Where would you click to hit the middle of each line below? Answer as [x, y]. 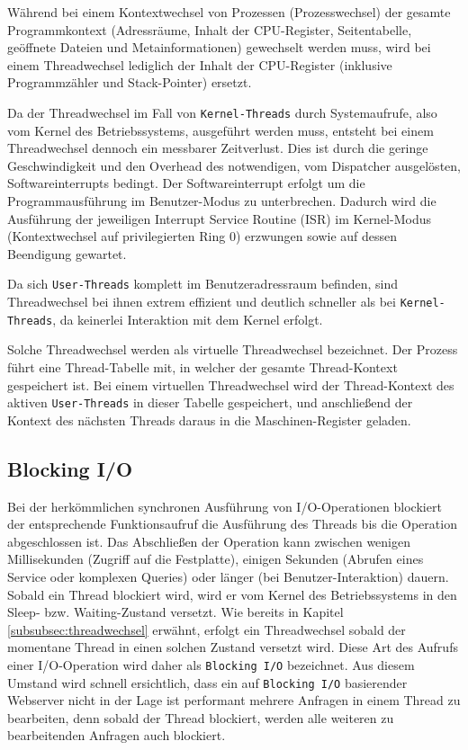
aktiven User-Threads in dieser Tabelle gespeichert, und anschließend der [210, 402]
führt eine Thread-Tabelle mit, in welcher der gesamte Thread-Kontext [202, 366]
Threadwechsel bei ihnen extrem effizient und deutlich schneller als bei [202, 302]
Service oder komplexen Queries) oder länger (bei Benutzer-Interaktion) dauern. [228, 576]
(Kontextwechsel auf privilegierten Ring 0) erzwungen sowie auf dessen [202, 236]
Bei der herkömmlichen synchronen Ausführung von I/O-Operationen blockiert [225, 506]
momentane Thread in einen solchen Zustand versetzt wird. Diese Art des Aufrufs [233, 647]
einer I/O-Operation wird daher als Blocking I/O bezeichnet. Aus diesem [211, 664]
